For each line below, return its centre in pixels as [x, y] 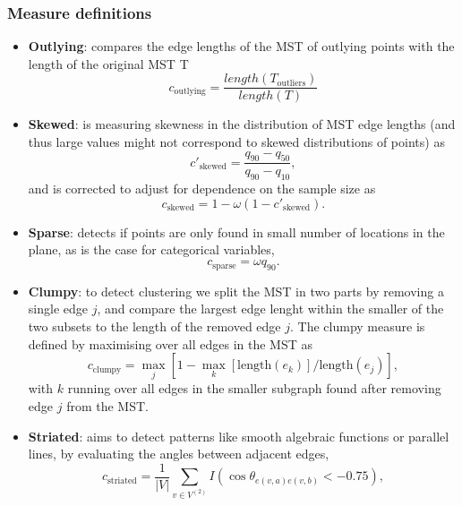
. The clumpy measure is [358, 326]
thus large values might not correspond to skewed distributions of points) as [236, 142]
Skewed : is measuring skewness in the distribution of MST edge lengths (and [242, 124]
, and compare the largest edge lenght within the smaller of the [270, 309]
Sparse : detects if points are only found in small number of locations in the [236, 232]
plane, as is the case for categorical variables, [151, 249]
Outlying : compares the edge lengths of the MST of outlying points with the [241, 46]
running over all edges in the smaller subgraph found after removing [254, 388]
